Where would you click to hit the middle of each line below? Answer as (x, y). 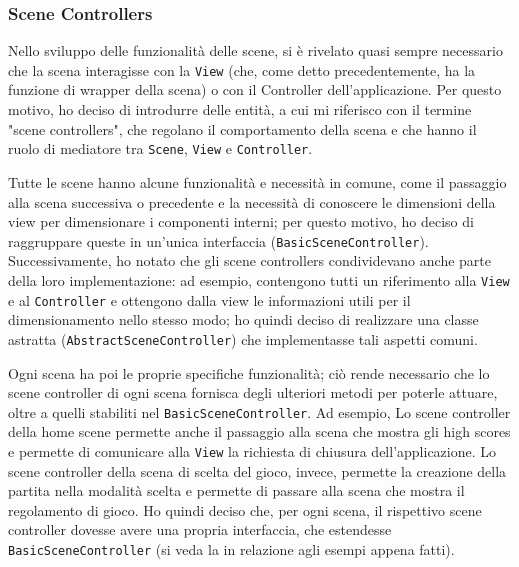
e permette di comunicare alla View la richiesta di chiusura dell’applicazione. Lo (252, 450)
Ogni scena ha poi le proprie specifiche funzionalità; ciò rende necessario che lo (249, 372)
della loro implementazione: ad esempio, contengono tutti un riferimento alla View (259, 279)
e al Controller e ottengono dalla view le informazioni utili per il (209, 299)
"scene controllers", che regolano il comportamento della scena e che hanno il (242, 128)
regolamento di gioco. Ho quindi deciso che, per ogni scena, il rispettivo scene (245, 509)
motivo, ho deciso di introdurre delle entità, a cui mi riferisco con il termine (240, 109)
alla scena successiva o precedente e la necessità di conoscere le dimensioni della (252, 201)
